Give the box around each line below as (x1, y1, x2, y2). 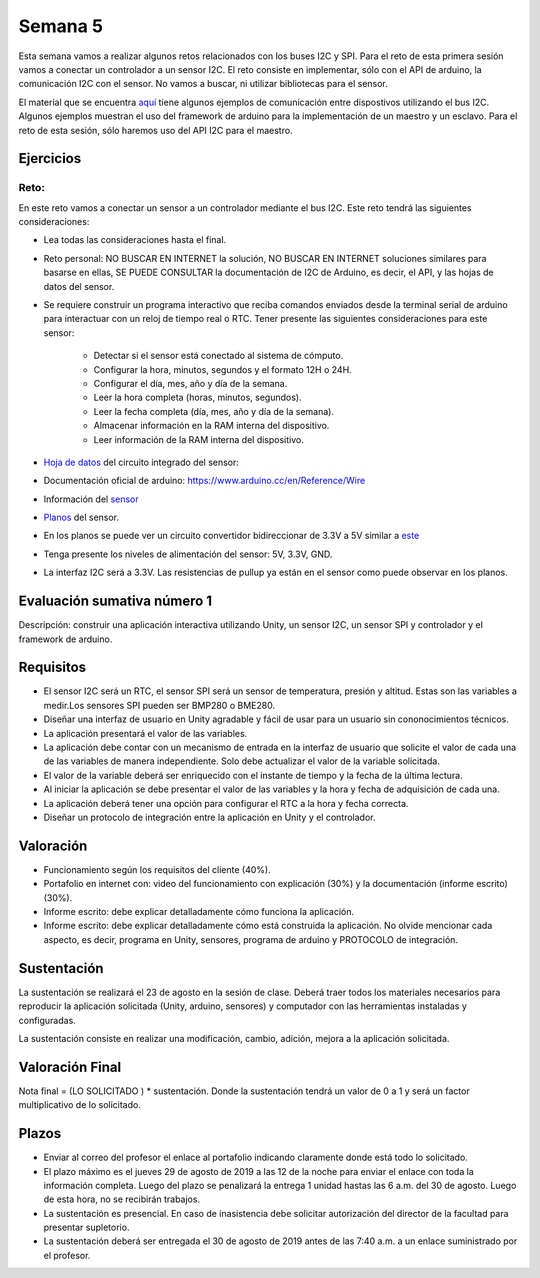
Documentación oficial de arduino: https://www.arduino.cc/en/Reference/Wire (43, 475, 366, 487)
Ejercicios (18, 150, 82, 167)
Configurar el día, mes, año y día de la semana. (93, 377, 288, 389)
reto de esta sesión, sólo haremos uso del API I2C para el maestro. (18, 124, 294, 136)
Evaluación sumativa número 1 (18, 593, 213, 610)
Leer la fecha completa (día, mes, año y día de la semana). (93, 405, 335, 417)
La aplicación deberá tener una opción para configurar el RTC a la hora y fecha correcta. (43, 797, 409, 809)
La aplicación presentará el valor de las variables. (43, 727, 248, 739)
